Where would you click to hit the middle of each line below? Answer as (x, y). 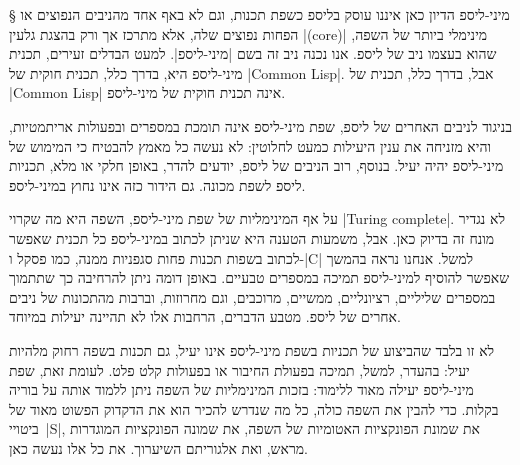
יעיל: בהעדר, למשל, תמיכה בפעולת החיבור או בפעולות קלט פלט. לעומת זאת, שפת (239, 369)
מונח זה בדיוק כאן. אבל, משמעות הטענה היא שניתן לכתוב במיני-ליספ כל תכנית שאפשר (252, 237)
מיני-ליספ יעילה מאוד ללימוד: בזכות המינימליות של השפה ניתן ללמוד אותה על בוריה (241, 389)
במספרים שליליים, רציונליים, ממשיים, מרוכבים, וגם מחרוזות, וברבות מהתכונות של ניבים (252, 296)
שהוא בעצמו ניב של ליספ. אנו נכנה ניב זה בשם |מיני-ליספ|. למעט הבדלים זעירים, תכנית (253, 53)
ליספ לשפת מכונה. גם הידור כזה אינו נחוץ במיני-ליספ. (157, 184)
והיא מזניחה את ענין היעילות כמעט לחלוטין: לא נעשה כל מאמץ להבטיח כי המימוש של (250, 145)
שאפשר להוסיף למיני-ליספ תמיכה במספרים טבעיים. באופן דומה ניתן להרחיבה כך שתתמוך (259, 277)
